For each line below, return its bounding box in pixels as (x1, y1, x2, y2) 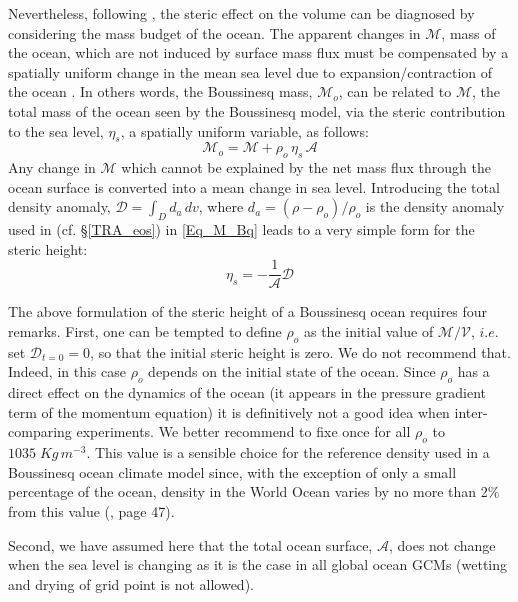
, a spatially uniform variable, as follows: (120, 120, 369, 141)
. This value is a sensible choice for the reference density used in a (86, 442, 490, 463)
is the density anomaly (365, 196, 505, 217)
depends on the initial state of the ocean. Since (148, 361, 436, 382)
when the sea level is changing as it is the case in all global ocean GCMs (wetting (8, 554, 508, 575)
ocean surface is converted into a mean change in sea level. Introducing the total (8, 176, 500, 197)
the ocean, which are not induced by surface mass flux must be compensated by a (8, 42, 509, 63)
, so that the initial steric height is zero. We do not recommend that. (90, 341, 511, 362)
